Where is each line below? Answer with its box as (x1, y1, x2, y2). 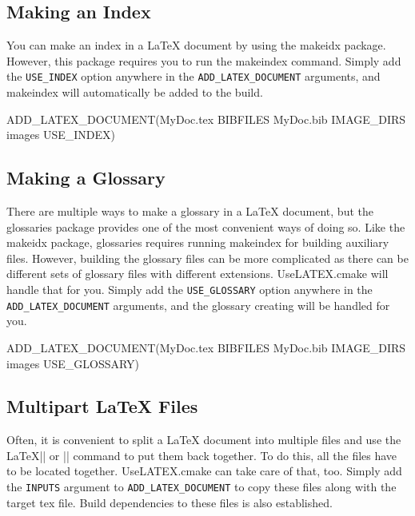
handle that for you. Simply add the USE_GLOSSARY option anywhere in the (6, 281, 373, 297)
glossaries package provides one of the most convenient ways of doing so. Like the (6, 218, 405, 235)
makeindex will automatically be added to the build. (6, 84, 263, 101)
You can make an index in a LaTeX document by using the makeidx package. (6, 37, 386, 54)
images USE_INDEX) (6, 126, 115, 143)
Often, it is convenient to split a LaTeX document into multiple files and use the (6, 431, 401, 448)
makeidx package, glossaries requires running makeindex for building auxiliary (6, 234, 389, 251)
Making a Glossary (6, 165, 166, 190)
